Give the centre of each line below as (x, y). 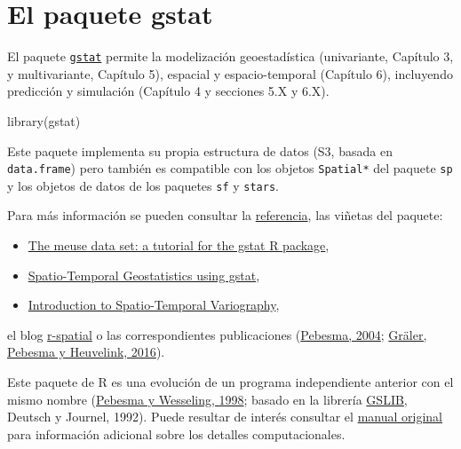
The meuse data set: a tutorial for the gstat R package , (179, 245)
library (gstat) (44, 120)
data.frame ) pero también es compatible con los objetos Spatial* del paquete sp (230, 168)
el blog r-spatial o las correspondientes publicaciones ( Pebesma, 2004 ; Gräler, (217, 334)
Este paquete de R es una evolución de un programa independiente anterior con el (230, 382)
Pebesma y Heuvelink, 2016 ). (86, 352)
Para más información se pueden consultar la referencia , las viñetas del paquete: (225, 215)
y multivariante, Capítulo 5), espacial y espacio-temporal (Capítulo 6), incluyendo (230, 73)
